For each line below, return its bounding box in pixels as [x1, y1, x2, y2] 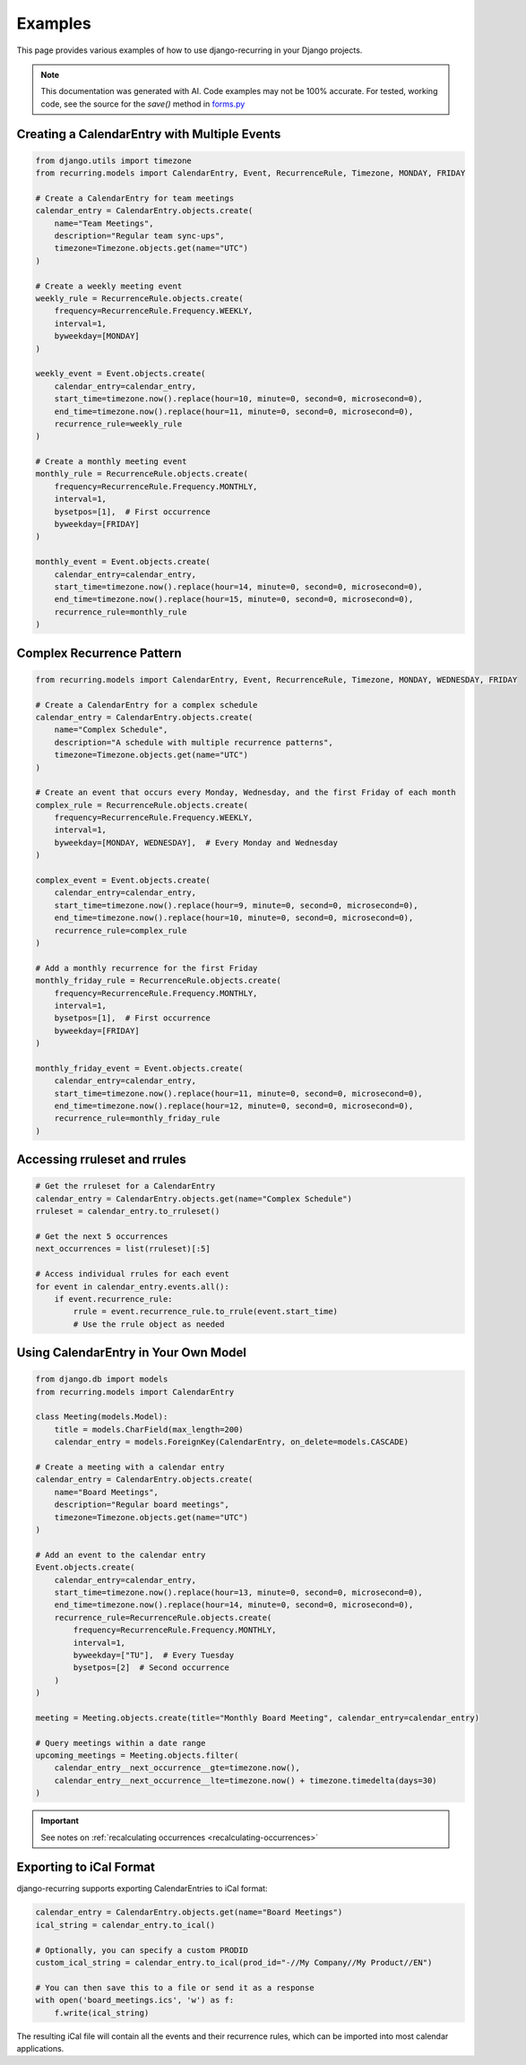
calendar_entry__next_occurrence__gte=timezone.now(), [54, 1763, 300, 1773]
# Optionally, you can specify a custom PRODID [35, 1945, 248, 1955]
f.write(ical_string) [54, 2008, 150, 2018]
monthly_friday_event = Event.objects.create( [35, 1063, 244, 1073]
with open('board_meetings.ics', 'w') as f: [35, 1995, 235, 2006]
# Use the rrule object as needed [73, 1319, 225, 1329]
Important [40, 1815, 80, 1827]
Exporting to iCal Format [16, 1860, 156, 1875]
